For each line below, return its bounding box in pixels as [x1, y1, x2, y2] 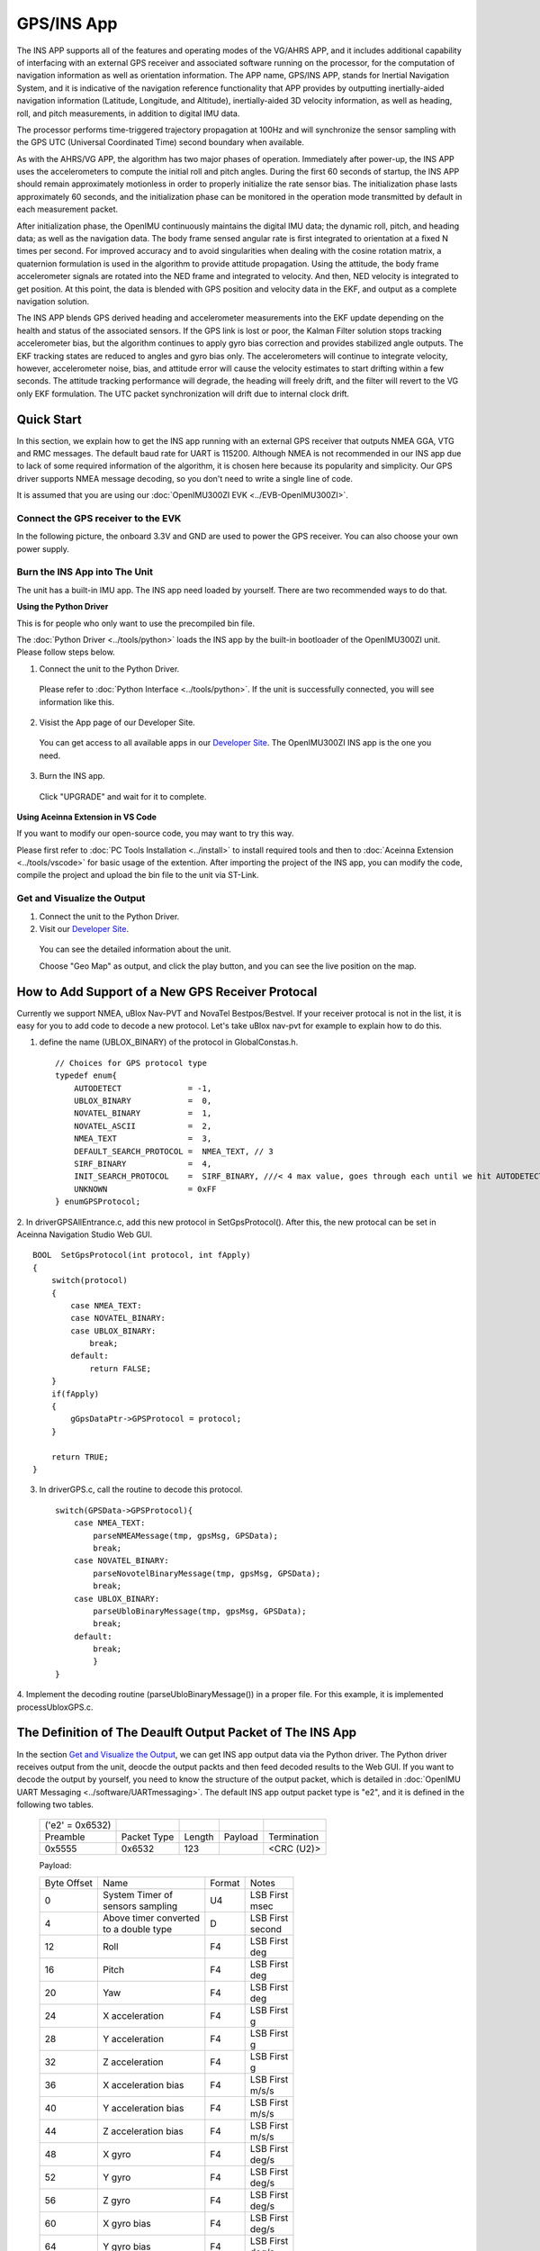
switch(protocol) [50, 1275, 128, 1286]
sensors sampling [102, 1900, 178, 1912]
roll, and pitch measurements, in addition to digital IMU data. [16, 108, 240, 119]
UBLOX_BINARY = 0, [73, 1096, 212, 1107]
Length [184, 1831, 214, 1843]
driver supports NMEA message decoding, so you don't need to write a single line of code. [16, 473, 353, 484]
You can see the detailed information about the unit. [39, 944, 231, 954]
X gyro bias [102, 2217, 152, 2229]
